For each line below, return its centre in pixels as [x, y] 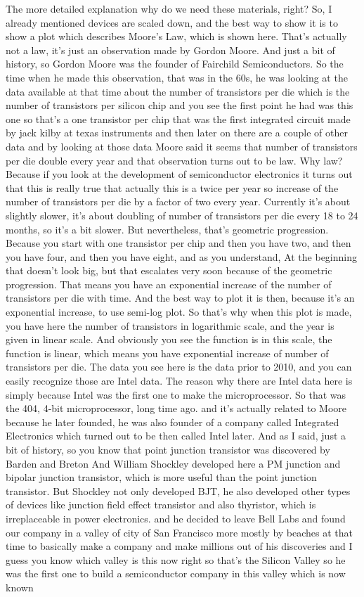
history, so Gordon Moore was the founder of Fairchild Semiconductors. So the [175, 64]
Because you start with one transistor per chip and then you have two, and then [178, 243]
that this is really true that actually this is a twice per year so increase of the [172, 187]
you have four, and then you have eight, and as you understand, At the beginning [182, 256]
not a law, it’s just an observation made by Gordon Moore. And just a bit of [170, 50]
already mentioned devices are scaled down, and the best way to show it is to [172, 22]
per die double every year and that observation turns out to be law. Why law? [174, 160]
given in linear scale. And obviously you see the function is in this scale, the [169, 339]
